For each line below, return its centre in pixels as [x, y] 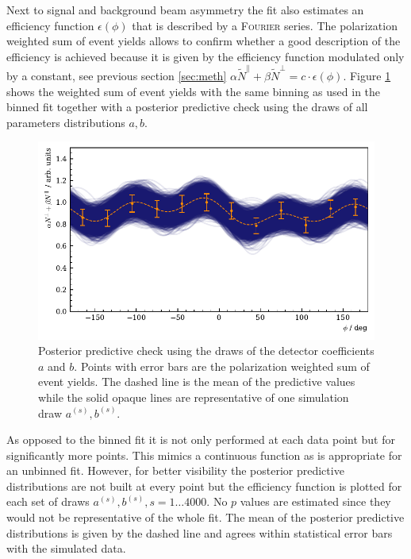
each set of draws [48, 501]
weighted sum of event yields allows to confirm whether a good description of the [204, 41]
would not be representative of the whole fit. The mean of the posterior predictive [205, 517]
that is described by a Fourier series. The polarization [265, 25]
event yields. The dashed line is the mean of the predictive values [197, 382]
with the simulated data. [66, 548]
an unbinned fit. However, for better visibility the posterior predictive [175, 470]
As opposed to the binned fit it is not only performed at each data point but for [201, 439]
